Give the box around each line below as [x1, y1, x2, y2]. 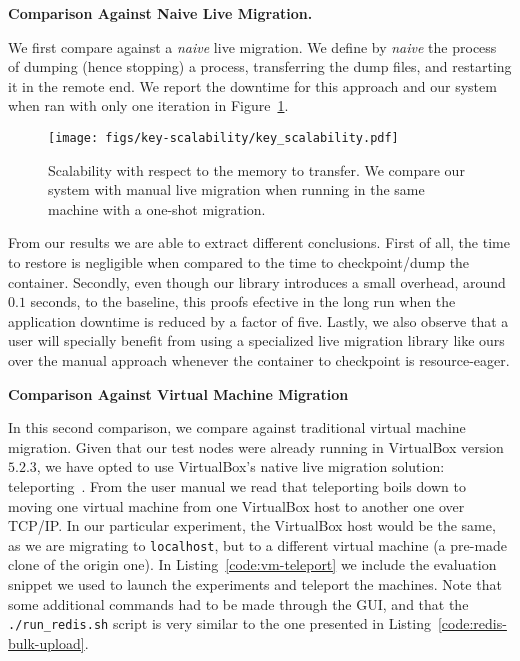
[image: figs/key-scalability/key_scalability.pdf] [48, 130, 399, 145]
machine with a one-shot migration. [48, 198, 266, 219]
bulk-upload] [8, 632, 85, 653]
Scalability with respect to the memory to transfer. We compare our [48, 159, 465, 180]
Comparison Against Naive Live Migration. [8, 3, 313, 23]
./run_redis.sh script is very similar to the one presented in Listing [8, 613, 431, 634]
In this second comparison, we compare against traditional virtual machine [8, 417, 466, 438]
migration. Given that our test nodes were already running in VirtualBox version [8, 436, 504, 457]
